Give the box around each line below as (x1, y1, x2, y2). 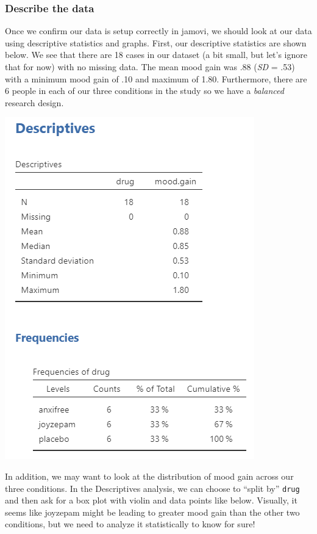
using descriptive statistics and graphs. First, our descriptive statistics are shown (5, 36, 307, 49)
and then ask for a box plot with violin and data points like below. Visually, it (5, 494, 297, 507)
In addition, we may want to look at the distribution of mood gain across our (5, 469, 294, 482)
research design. (5, 96, 64, 109)
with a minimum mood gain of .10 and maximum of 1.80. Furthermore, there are (5, 72, 307, 85)
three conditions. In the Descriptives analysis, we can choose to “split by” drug (5, 482, 300, 494)
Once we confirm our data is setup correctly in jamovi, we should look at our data (5, 24, 312, 37)
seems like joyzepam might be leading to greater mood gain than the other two (5, 505, 300, 518)
